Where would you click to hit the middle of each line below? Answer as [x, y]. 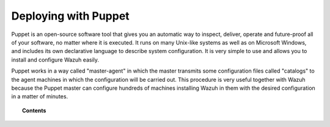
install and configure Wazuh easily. [55, 60]
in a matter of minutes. [40, 96]
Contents [34, 111]
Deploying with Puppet [70, 16]
